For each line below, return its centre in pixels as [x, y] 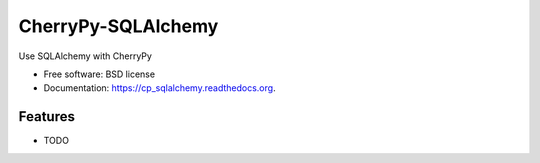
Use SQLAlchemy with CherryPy [85, 56]
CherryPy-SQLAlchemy [118, 26]
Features [46, 116]
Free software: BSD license [99, 74]
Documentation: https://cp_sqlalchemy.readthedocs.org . [159, 88]
